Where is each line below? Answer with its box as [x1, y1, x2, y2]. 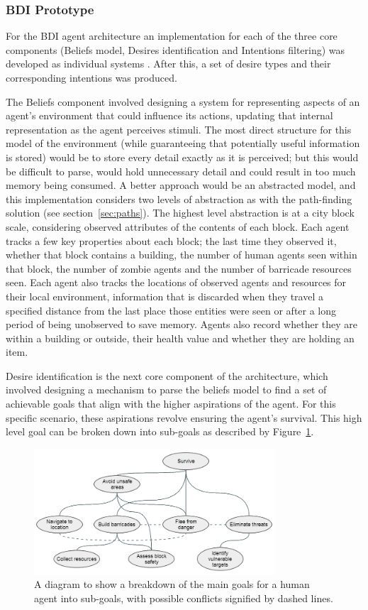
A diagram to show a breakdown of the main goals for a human [34, 577, 310, 592]
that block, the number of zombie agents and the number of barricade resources [6, 261, 352, 276]
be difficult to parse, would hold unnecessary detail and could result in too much [6, 163, 356, 178]
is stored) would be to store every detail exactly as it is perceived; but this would [6, 149, 359, 164]
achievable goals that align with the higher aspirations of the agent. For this [6, 396, 336, 411]
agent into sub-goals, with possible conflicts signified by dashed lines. [34, 590, 333, 605]
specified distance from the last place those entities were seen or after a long [6, 303, 337, 317]
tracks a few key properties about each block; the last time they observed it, [6, 233, 337, 248]
